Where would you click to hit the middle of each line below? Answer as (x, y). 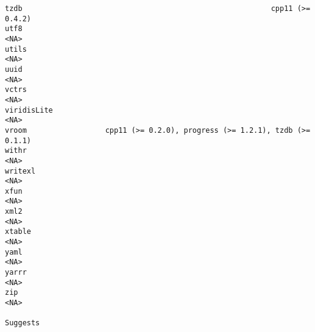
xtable (18, 232)
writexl (20, 171)
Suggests (23, 323)
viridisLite (29, 110)
